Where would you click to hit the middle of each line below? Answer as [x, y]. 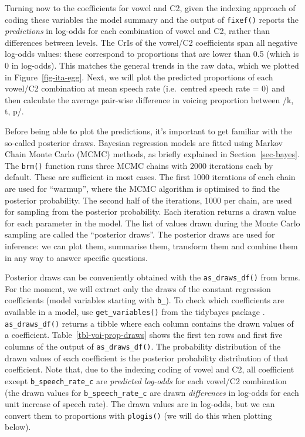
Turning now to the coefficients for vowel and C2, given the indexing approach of [150, 8]
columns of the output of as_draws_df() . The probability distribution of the [143, 346]
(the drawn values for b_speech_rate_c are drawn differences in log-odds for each [152, 392]
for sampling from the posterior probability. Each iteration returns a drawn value [150, 211]
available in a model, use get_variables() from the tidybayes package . [135, 312]
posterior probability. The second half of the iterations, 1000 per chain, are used [148, 200]
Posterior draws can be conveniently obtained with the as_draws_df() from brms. [152, 277]
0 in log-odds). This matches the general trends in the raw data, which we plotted [152, 65]
